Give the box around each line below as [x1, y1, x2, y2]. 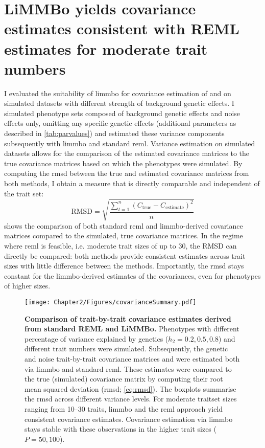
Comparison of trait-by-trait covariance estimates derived [25, 313, 231, 324]
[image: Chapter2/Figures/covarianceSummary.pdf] [25, 298, 197, 306]
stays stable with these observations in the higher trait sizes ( [25, 423, 216, 434]
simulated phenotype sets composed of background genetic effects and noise [4, 107, 240, 118]
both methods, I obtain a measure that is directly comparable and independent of [4, 178, 260, 189]
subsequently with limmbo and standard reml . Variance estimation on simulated [4, 138, 255, 148]
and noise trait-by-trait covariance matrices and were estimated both [25, 353, 240, 364]
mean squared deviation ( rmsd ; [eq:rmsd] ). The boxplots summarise [25, 383, 236, 394]
